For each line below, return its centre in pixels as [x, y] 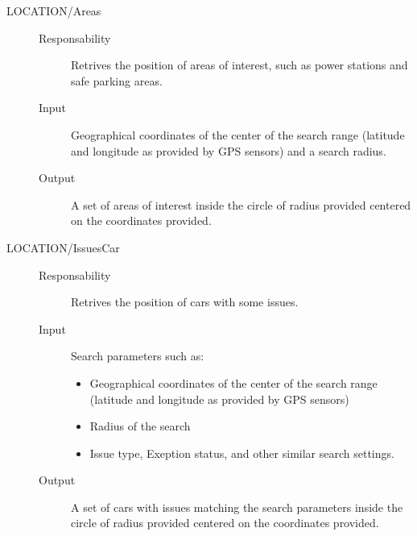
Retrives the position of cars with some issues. [185, 302]
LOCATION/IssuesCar [63, 247]
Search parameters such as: [138, 356]
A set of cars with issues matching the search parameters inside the [237, 507]
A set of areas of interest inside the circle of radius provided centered [241, 204]
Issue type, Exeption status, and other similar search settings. [242, 453]
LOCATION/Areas [54, 10]
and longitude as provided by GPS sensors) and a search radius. [229, 150]
